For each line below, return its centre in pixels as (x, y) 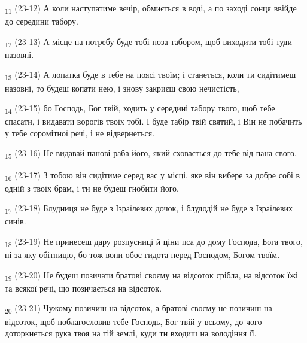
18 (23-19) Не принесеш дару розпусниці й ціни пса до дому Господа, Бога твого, (154, 242)
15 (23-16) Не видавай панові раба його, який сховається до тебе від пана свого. (151, 154)
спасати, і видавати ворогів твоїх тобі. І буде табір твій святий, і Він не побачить (153, 121)
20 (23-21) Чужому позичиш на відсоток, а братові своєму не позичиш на (139, 309)
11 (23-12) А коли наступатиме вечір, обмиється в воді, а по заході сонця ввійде (151, 9)
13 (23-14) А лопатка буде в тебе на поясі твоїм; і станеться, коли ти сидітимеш (151, 75)
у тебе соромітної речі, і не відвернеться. (80, 133)
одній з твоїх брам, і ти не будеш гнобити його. (92, 188)
